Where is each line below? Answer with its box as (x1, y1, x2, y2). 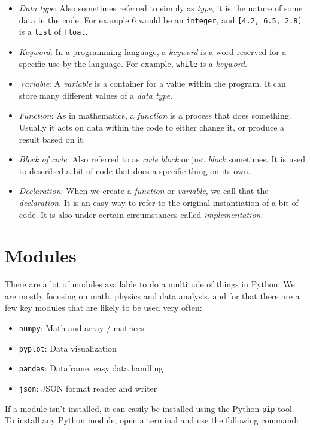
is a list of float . (19, 25, 88, 38)
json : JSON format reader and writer (19, 381, 157, 394)
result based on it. (19, 132, 86, 145)
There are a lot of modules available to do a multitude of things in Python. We (5, 278, 295, 290)
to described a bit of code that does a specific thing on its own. (19, 164, 251, 177)
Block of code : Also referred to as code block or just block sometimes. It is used (19, 153, 305, 165)
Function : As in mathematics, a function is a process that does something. (19, 109, 291, 122)
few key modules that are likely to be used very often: (5, 301, 202, 314)
